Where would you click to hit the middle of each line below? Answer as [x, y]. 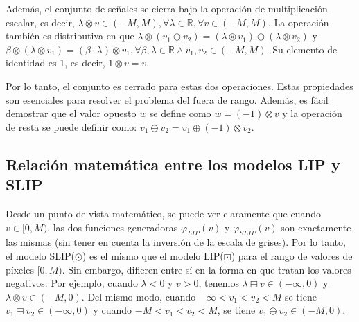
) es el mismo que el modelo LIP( [153, 255]
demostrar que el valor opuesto [71, 113]
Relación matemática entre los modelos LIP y [173, 164]
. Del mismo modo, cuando [139, 296]
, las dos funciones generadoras [113, 227]
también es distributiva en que [70, 36]
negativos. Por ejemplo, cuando [72, 283]
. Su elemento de [302, 49]
